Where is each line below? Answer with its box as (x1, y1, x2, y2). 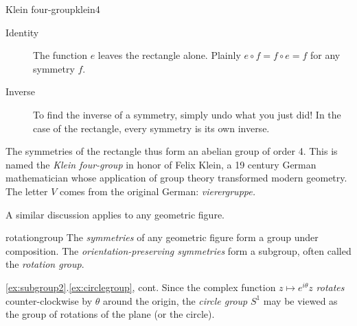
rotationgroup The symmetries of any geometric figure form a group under (5, 230, 319, 244)
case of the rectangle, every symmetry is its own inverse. (33, 121, 270, 135)
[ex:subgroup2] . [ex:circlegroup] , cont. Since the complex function (5, 279, 276, 294)
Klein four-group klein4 (5, 2, 100, 16)
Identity (5, 25, 39, 39)
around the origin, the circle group (103, 293, 248, 308)
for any (310, 48, 341, 62)
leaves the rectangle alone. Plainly (97, 48, 241, 62)
